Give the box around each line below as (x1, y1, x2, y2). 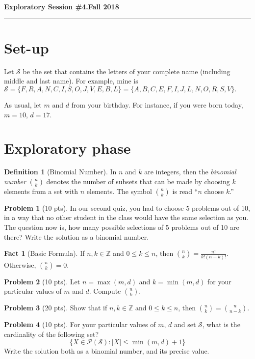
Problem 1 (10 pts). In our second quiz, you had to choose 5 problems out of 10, (4, 202, 250, 213)
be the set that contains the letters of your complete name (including (23, 66, 230, 76)
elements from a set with (4, 186, 78, 196)
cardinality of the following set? (4, 329, 99, 339)
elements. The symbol (86, 186, 152, 196)
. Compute (89, 286, 121, 296)
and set (174, 319, 196, 330)
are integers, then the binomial (144, 166, 236, 177)
